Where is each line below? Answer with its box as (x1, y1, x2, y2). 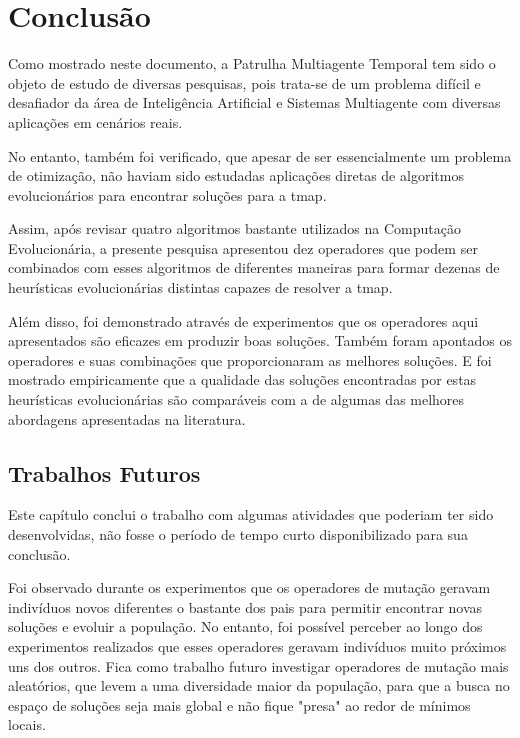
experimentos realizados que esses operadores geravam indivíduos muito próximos (8, 635, 507, 656)
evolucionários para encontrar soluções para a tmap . (8, 184, 327, 205)
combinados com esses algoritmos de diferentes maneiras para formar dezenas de (8, 257, 500, 278)
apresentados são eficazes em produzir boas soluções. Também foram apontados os (8, 330, 513, 351)
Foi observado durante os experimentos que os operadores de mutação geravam (8, 577, 491, 598)
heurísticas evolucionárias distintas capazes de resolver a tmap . (8, 277, 393, 298)
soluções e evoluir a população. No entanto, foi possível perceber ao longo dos (8, 616, 483, 637)
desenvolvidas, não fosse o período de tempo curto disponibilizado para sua (8, 524, 468, 545)
